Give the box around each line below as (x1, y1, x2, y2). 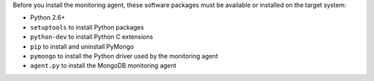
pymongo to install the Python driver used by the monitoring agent (30, 51, 218, 60)
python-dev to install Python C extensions (30, 33, 154, 41)
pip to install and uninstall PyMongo (30, 42, 134, 51)
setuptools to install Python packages (30, 23, 145, 31)
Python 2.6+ (30, 14, 66, 22)
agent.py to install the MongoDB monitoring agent (30, 62, 177, 70)
